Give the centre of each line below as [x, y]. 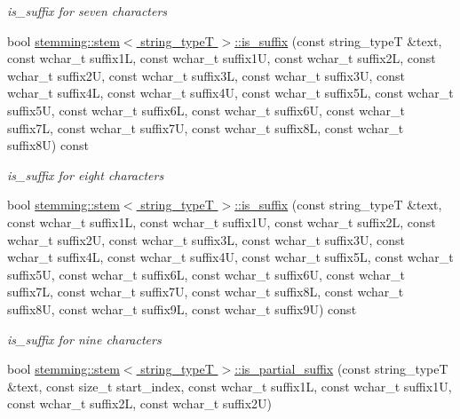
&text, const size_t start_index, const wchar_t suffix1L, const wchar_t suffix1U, [230, 386]
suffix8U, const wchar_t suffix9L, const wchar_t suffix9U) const [182, 308]
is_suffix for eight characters [86, 174]
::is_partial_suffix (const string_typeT [341, 369]
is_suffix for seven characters [87, 11]
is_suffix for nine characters [84, 339]
